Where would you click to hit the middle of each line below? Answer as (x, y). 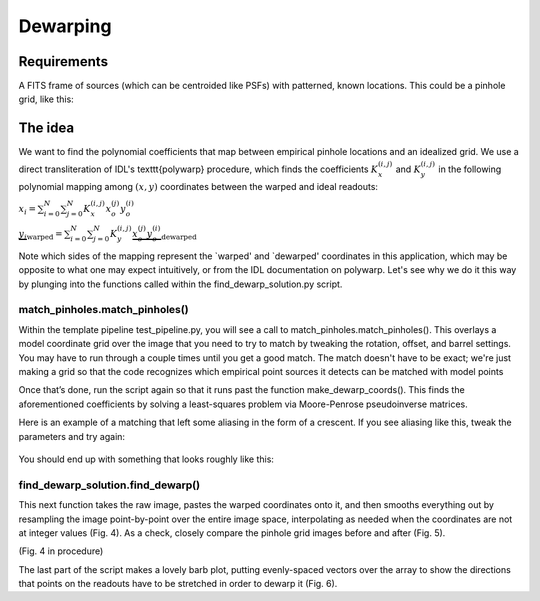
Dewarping (65, 26)
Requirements (63, 61)
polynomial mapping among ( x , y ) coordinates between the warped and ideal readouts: (198, 187)
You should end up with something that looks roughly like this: (146, 459)
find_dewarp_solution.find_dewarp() (109, 485)
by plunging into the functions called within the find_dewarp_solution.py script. (180, 284)
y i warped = (40, 235)
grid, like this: (46, 99)
